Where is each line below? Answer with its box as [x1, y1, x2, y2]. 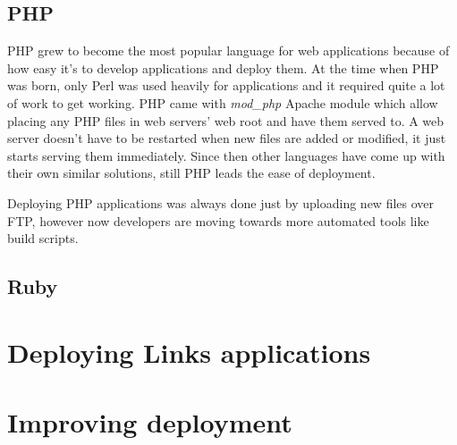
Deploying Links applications [7, 333, 371, 370]
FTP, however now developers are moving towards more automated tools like [7, 211, 429, 230]
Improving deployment [7, 404, 292, 441]
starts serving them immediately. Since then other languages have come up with [7, 146, 445, 164]
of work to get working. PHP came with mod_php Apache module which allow [7, 93, 438, 112]
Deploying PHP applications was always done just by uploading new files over [7, 193, 435, 212]
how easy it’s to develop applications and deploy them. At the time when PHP [7, 58, 439, 77]
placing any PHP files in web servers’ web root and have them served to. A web [7, 111, 444, 130]
